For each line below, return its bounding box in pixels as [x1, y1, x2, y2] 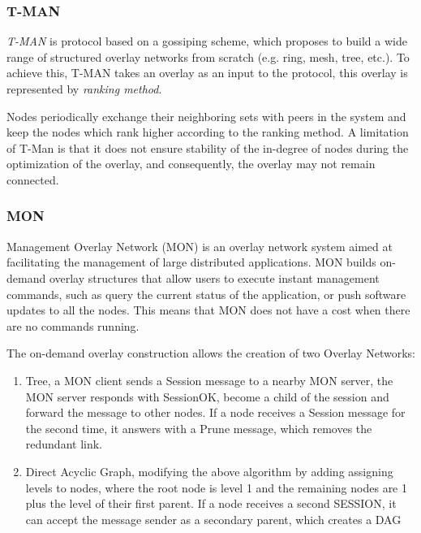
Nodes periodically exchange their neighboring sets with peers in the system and [6, 107, 406, 124]
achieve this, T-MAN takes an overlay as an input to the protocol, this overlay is [6, 64, 408, 81]
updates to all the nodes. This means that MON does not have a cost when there [6, 301, 410, 318]
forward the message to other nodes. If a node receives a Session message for [25, 404, 406, 421]
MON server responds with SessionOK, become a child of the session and [25, 388, 389, 405]
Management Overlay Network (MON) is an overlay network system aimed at [6, 237, 393, 254]
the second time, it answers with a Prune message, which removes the [25, 419, 372, 436]
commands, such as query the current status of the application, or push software [6, 285, 406, 302]
